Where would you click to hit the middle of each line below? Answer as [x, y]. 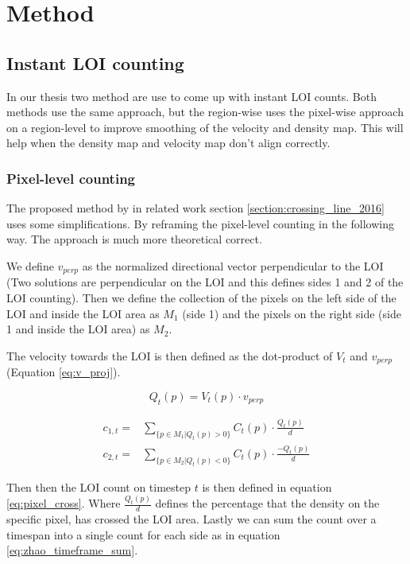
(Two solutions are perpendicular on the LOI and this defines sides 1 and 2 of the [205, 282]
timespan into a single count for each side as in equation [143, 534]
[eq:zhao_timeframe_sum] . [72, 550]
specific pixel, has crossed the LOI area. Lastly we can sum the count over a [191, 519]
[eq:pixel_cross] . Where [64, 503]
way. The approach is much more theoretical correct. [134, 239]
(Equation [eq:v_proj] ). [64, 372]
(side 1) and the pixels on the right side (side [292, 313]
